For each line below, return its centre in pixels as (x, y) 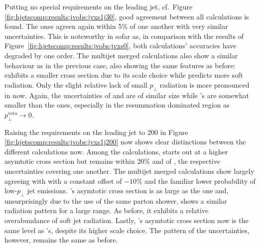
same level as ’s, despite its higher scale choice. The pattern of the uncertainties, (127, 230)
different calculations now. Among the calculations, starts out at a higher (116, 151)
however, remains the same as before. (61, 240)
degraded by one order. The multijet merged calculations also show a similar (121, 55)
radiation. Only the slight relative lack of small (76, 84)
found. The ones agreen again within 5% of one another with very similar (116, 26)
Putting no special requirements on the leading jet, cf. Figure (99, 6)
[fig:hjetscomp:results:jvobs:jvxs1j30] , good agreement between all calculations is (127, 16)
